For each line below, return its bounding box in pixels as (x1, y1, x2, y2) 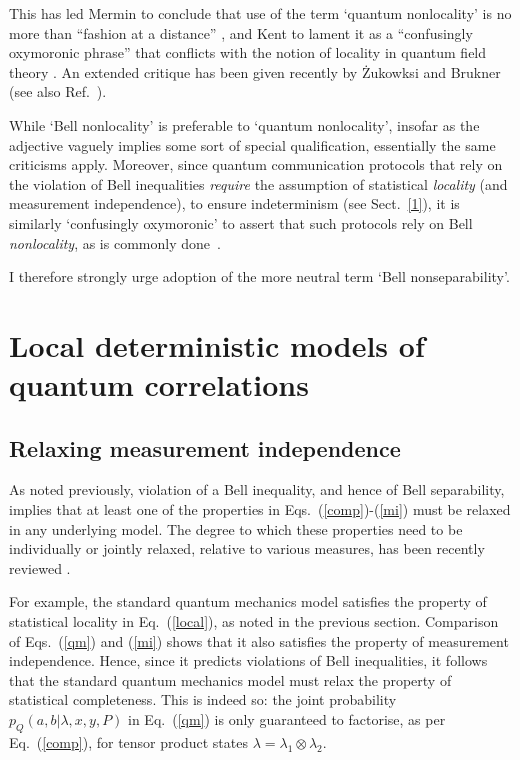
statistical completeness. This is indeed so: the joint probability (9, 689, 397, 710)
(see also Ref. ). (9, 81, 107, 102)
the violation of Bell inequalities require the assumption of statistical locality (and (9, 173, 508, 194)
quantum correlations (9, 364, 309, 405)
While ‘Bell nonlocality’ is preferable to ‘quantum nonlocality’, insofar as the (9, 114, 480, 135)
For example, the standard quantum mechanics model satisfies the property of (9, 591, 487, 612)
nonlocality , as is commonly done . (9, 232, 221, 253)
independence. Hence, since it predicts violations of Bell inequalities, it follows (9, 650, 488, 671)
